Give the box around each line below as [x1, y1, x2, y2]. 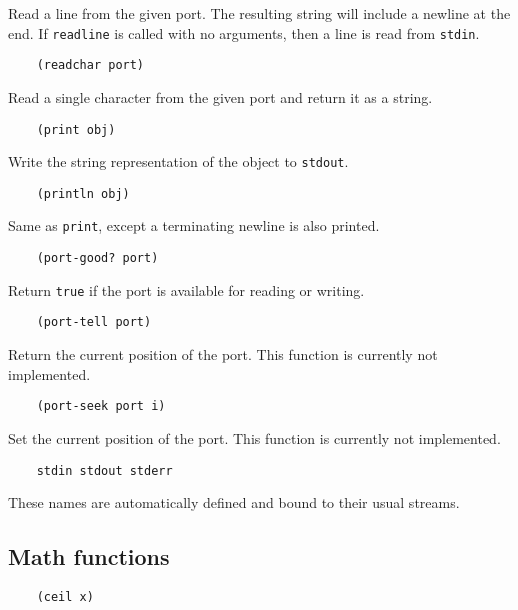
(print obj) [36, 122, 116, 137]
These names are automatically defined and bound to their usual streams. [8, 492, 460, 513]
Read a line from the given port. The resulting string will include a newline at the [8, 3, 511, 23]
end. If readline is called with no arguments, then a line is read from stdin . [8, 22, 480, 43]
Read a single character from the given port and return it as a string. [8, 86, 433, 107]
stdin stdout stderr [36, 463, 173, 478]
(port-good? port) [36, 251, 159, 266]
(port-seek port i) [36, 399, 166, 414]
